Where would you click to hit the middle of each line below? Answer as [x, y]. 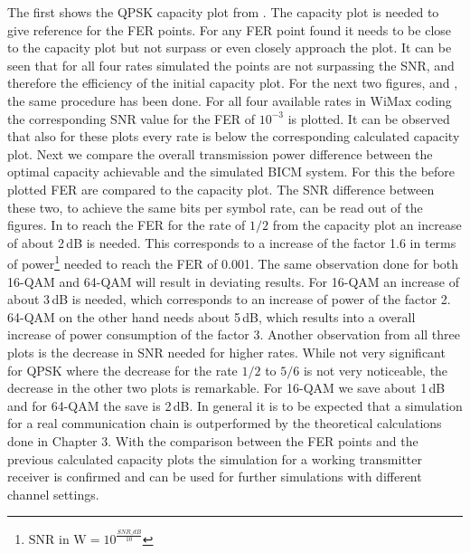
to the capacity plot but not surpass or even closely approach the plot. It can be [230, 48]
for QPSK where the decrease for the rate [122, 370]
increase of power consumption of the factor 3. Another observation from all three [234, 334]
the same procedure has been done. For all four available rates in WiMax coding [230, 100]
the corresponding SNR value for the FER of [132, 118]
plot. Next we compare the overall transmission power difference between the [220, 153]
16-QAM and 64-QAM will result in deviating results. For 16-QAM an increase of [234, 281]
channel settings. [53, 494]
